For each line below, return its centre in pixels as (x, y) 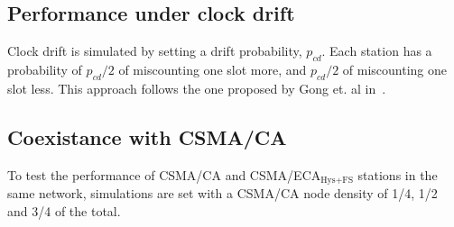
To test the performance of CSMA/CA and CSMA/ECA (164, 174)
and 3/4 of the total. (64, 210)
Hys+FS (337, 181)
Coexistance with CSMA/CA (147, 136)
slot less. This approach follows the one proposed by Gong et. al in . (197, 88)
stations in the (398, 174)
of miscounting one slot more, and (213, 69)
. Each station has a (377, 51)
